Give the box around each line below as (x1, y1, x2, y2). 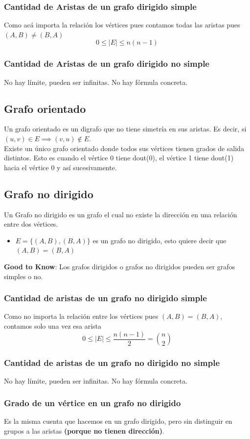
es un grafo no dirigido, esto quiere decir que (92, 235, 227, 245)
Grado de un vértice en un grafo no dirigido (4, 396, 181, 409)
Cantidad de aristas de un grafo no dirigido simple (4, 292, 207, 304)
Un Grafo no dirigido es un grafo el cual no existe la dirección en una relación (4, 209, 237, 219)
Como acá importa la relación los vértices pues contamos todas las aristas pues (4, 20, 240, 30)
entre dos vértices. (4, 219, 58, 229)
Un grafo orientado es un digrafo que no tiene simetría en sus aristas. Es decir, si (4, 124, 247, 134)
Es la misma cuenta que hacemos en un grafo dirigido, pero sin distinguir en (4, 416, 232, 426)
